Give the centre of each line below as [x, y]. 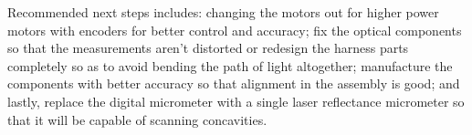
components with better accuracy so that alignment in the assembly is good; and [234, 83]
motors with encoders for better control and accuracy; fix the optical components [235, 30]
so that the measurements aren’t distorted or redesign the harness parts [208, 48]
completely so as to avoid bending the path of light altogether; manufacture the [230, 65]
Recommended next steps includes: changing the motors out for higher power [223, 12]
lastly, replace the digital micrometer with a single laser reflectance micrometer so [236, 101]
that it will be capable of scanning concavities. [137, 119]
